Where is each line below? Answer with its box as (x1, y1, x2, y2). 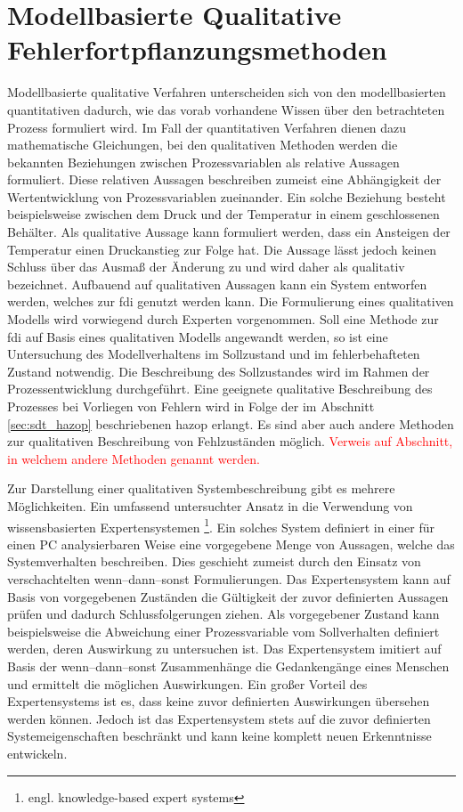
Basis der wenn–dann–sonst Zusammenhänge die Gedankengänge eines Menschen (7, 656, 450, 675)
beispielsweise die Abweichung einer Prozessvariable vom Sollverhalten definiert (7, 621, 440, 640)
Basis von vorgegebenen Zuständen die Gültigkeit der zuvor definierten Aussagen (7, 587, 449, 605)
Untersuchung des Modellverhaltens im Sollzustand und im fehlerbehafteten (7, 345, 420, 363)
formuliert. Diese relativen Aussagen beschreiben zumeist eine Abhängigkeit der (7, 170, 442, 189)
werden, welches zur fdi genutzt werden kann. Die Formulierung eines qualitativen (7, 292, 454, 311)
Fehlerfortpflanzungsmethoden (7, 31, 387, 68)
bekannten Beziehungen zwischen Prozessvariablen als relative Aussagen (7, 152, 400, 171)
